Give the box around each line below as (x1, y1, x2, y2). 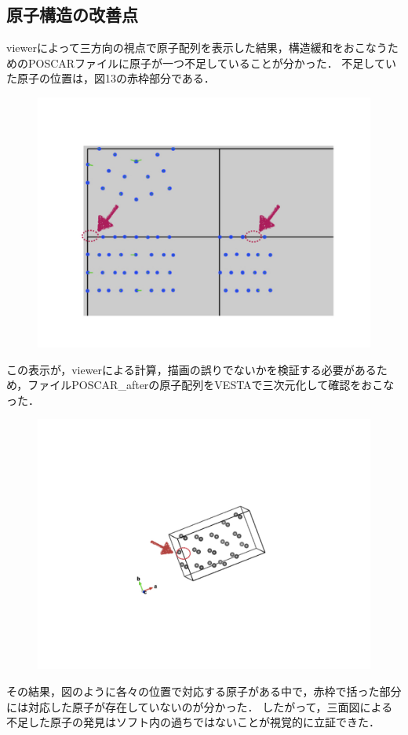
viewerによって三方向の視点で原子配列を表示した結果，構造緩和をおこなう (6, 39, 388, 56)
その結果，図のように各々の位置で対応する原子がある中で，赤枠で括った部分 (6, 682, 402, 699)
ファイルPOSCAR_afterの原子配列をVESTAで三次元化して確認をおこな (27, 377, 395, 393)
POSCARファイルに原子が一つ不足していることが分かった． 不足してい (27, 54, 396, 71)
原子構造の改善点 (6, 2, 138, 27)
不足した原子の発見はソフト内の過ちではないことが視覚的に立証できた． (6, 714, 380, 730)
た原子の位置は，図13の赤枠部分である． (6, 70, 215, 86)
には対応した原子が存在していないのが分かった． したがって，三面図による (6, 698, 393, 715)
